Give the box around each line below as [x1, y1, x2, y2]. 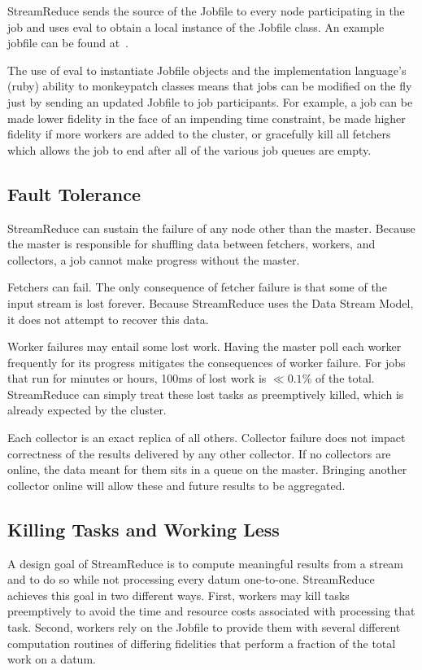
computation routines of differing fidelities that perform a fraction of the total [7, 634, 396, 651]
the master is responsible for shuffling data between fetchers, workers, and [7, 235, 376, 252]
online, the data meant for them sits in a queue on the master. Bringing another [7, 461, 407, 478]
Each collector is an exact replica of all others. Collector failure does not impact [7, 429, 406, 446]
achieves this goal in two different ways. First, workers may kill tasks [7, 586, 350, 603]
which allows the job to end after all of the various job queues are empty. [7, 141, 372, 158]
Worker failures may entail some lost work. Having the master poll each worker [7, 338, 402, 355]
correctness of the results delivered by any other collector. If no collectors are [7, 444, 391, 462]
